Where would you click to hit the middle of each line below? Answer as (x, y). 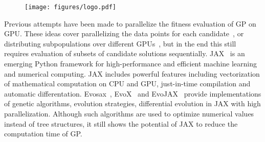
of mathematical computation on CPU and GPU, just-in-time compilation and (127, 84)
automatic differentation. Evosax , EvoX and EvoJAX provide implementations (133, 93)
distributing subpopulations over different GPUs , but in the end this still (120, 43)
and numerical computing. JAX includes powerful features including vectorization (132, 73)
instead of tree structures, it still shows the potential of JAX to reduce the (121, 123)
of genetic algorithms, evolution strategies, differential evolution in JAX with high (132, 103)
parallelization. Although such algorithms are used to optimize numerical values (129, 113)
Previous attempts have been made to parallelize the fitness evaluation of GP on (130, 23)
